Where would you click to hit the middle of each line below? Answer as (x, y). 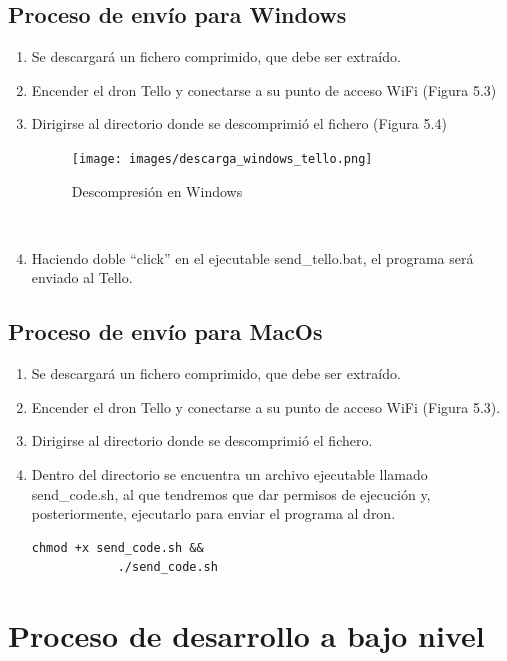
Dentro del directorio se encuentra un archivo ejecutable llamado (229, 474)
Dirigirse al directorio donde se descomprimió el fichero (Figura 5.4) (239, 123)
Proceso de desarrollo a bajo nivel (246, 635)
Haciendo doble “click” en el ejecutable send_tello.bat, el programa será (252, 257)
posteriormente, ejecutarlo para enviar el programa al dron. (213, 513)
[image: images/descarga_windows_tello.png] (222, 158)
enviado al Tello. (82, 277)
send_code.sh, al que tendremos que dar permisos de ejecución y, (231, 493)
